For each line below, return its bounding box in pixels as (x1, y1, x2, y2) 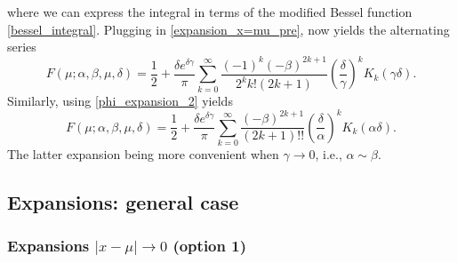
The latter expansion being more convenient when (7, 145, 279, 163)
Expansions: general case (7, 188, 239, 216)
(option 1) (172, 235, 246, 257)
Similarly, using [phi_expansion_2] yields (7, 91, 233, 109)
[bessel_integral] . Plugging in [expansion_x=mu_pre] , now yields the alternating (7, 20, 450, 38)
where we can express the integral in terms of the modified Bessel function (7, 3, 413, 20)
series (7, 37, 36, 56)
